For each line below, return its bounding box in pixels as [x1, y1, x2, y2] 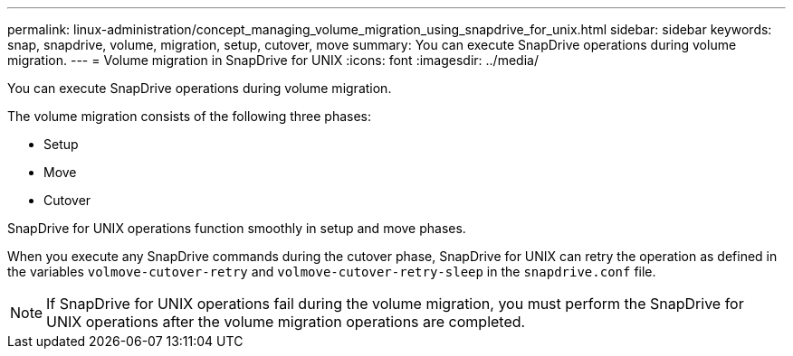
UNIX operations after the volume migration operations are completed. [46, 313, 526, 331]
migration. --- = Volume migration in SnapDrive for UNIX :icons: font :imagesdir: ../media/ [7, 52, 539, 68]
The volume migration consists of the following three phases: [7, 108, 372, 124]
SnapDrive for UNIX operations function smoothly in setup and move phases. [7, 220, 466, 236]
